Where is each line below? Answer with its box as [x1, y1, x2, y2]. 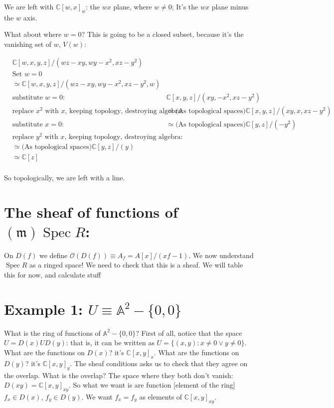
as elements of [139, 391, 182, 402]
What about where [4, 29, 62, 39]
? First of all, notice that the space [136, 327, 242, 338]
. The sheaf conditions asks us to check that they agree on [70, 358, 248, 368]
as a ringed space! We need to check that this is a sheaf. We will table [29, 260, 243, 270]
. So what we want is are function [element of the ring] [68, 380, 235, 390]
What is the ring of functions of [4, 327, 101, 338]
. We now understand [188, 250, 254, 260]
